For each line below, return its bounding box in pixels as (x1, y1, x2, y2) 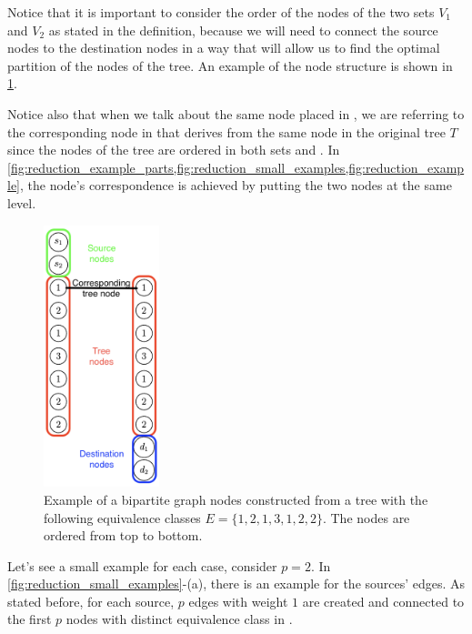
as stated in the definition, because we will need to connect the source (48, 20, 438, 39)
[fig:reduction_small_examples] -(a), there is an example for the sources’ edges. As (7, 574, 466, 593)
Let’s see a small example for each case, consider (7, 556, 277, 575)
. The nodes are (322, 508, 410, 527)
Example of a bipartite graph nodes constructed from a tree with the (44, 489, 428, 508)
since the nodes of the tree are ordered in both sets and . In (7, 140, 340, 159)
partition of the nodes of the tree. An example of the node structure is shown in (7, 55, 453, 75)
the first (7, 609, 52, 629)
